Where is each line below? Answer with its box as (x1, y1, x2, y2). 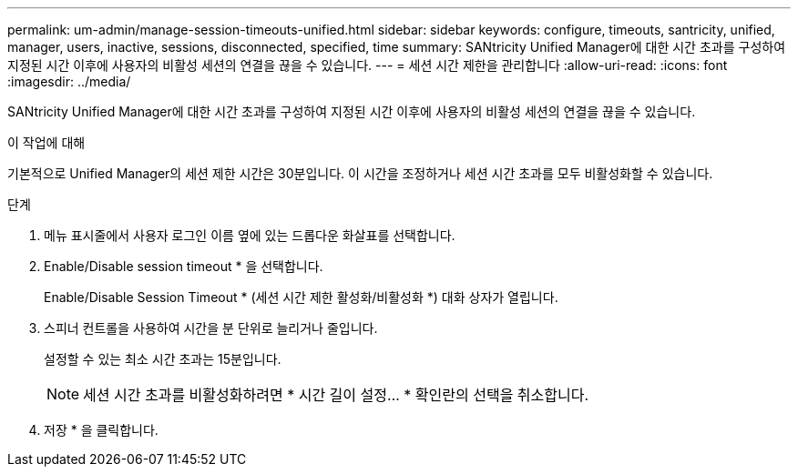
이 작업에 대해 (7, 135, 86, 150)
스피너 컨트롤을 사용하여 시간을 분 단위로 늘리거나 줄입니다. (44, 320, 378, 336)
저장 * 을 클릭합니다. (44, 422, 159, 438)
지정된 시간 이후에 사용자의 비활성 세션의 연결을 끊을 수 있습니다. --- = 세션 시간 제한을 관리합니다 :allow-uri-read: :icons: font (7, 57, 728, 73)
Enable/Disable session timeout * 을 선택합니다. (44, 258, 323, 274)
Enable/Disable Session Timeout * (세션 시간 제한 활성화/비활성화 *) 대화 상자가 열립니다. (44, 289, 558, 305)
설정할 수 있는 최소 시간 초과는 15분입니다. (44, 351, 281, 367)
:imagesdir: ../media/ (7, 74, 131, 89)
